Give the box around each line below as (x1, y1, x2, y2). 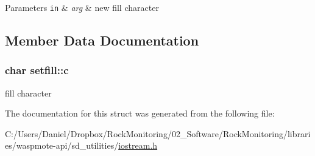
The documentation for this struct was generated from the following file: (5, 107, 275, 120)
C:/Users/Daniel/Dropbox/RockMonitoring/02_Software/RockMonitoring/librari (5, 127, 311, 140)
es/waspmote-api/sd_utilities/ (5, 139, 119, 152)
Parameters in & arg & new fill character (5, 1, 159, 13)
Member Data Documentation (5, 31, 199, 50)
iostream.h (118, 139, 158, 152)
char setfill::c (5, 63, 69, 78)
